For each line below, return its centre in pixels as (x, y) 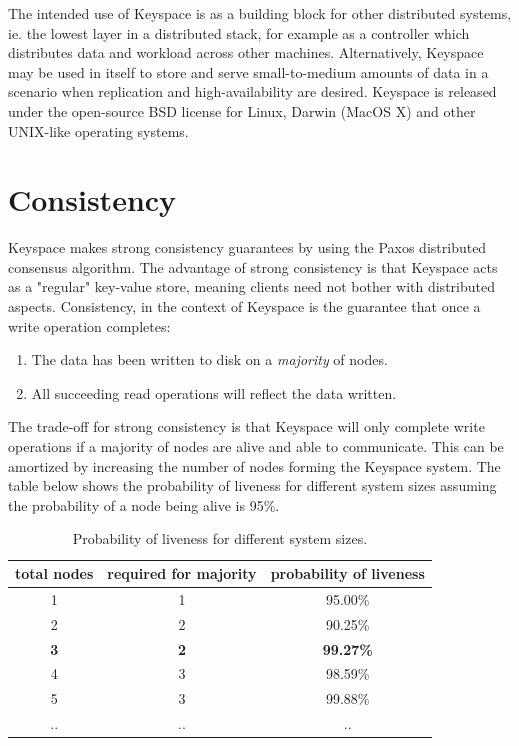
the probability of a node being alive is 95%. (144, 504)
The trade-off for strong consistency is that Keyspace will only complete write (246, 426)
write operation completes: (89, 325)
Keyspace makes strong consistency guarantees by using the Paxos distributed (247, 247)
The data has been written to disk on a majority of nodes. (209, 359)
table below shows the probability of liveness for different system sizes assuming (252, 485)
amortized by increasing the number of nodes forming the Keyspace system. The (254, 465)
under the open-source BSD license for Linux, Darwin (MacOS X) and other (242, 110)
